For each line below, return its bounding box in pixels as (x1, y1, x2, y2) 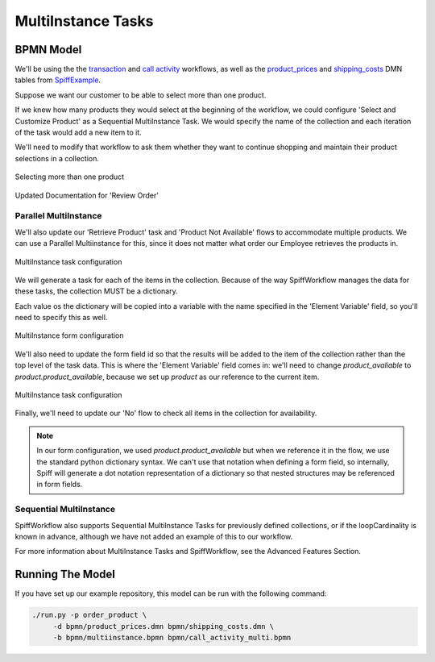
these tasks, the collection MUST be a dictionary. (14, 286, 178, 296)
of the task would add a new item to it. (14, 127, 143, 137)
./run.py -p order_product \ (31, 610, 147, 620)
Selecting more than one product (14, 172, 125, 181)
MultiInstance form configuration (14, 331, 124, 340)
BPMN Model (14, 43, 82, 56)
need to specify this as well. (14, 313, 108, 323)
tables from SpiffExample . (14, 75, 101, 85)
